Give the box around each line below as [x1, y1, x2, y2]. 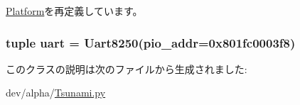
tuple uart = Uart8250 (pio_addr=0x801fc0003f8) [6, 33, 296, 51]
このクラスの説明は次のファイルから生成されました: [6, 61, 247, 76]
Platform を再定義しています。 [6, 4, 143, 18]
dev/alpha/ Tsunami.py [6, 85, 106, 100]
